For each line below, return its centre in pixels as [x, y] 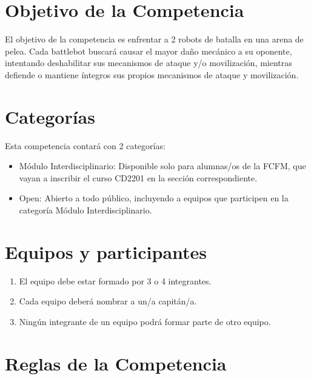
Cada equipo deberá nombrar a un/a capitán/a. [108, 301]
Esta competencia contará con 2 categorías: [85, 145]
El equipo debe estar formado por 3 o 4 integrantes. [115, 280]
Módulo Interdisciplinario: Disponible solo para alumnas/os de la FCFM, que [162, 166]
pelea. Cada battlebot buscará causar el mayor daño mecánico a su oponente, [149, 51]
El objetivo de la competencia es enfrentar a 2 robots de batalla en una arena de [154, 39]
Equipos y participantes [106, 251]
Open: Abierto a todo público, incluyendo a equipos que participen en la [154, 198]
